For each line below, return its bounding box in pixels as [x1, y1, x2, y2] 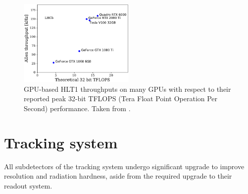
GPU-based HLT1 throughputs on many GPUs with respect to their [24, 83, 231, 94]
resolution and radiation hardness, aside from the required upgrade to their [4, 171, 232, 181]
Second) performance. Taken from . [24, 103, 131, 113]
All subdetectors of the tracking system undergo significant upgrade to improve [4, 161, 245, 171]
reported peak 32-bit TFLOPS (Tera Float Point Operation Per [24, 93, 218, 104]
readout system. [4, 180, 52, 191]
